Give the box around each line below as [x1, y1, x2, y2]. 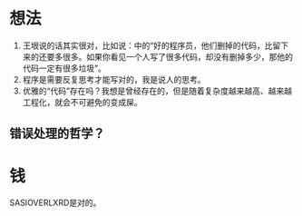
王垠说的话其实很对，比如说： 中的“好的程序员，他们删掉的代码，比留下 [22, 40, 288, 51]
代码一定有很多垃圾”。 [22, 63, 106, 74]
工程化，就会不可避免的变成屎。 [22, 96, 142, 107]
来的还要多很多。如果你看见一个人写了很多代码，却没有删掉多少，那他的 [22, 51, 293, 62]
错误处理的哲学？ [9, 126, 105, 142]
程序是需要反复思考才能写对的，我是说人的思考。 [22, 74, 206, 84]
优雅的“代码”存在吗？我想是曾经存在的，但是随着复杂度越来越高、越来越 [22, 85, 293, 96]
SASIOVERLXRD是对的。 [9, 197, 102, 209]
